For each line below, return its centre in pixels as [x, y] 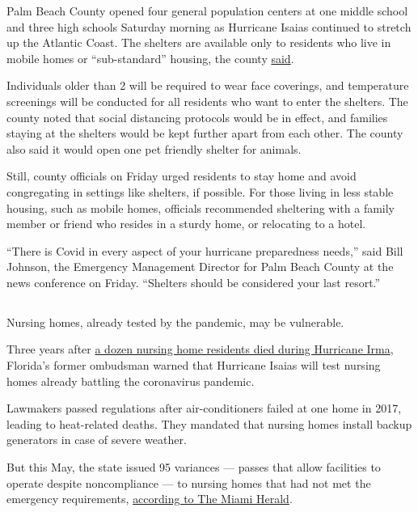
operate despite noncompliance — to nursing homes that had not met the [189, 482]
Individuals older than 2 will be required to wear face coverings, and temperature [208, 85]
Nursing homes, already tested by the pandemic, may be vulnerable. [175, 322]
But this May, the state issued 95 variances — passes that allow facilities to [194, 467]
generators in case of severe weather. [97, 440]
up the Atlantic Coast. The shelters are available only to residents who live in [199, 42]
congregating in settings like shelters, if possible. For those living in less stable [200, 191]
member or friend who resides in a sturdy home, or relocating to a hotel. [186, 224]
